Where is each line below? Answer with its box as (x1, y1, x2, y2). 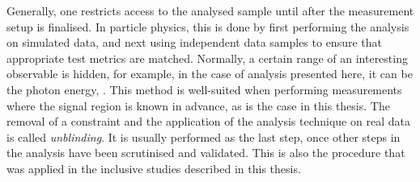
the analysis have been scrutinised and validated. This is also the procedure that (6, 144, 405, 161)
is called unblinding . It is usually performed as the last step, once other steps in (6, 128, 401, 145)
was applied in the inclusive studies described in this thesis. (6, 159, 301, 176)
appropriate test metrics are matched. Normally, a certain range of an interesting (6, 49, 408, 66)
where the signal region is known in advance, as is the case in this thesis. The (6, 97, 390, 114)
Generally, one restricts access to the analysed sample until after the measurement (6, 2, 414, 19)
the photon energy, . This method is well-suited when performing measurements (6, 81, 402, 97)
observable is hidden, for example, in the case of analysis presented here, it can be (6, 65, 413, 82)
